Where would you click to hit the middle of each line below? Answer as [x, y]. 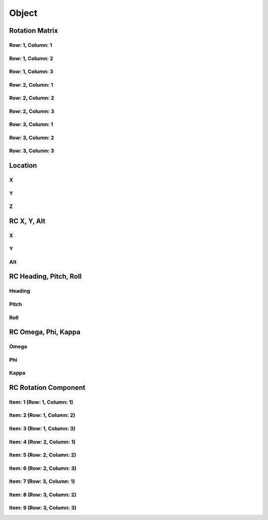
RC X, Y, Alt [27, 221]
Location [23, 166]
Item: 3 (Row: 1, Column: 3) [42, 429]
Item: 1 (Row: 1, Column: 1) [41, 402]
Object [23, 13]
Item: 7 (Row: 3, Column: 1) [42, 481]
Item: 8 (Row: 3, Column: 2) [43, 495]
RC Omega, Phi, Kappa [45, 332]
